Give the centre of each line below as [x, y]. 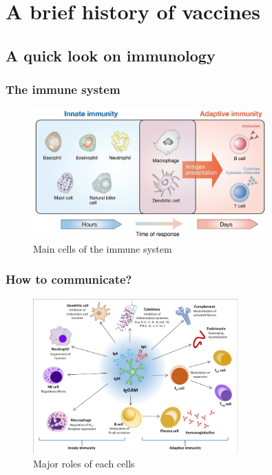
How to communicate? [69, 279]
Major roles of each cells [84, 463]
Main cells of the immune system [103, 248]
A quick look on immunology [111, 55]
